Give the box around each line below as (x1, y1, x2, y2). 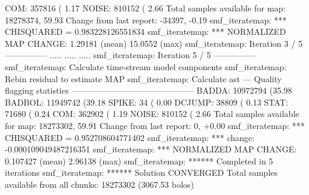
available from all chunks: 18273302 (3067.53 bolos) (5, 178, 195, 190)
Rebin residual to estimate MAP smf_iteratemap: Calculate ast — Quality (5, 72, 282, 85)
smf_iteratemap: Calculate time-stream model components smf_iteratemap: (5, 60, 287, 73)
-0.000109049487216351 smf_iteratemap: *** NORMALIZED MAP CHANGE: (5, 143, 297, 155)
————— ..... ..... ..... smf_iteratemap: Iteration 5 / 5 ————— (5, 49, 256, 61)
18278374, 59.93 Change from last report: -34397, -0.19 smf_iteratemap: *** (5, 13, 287, 26)
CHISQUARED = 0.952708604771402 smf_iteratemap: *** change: (5, 131, 255, 143)
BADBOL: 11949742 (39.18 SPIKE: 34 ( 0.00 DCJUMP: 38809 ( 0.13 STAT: (5, 95, 289, 108)
